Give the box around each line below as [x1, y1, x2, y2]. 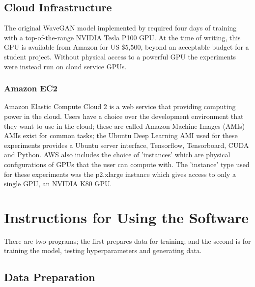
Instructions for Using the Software [4, 207, 249, 227]
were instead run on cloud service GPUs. [4, 61, 127, 71]
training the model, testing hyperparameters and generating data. [4, 245, 202, 256]
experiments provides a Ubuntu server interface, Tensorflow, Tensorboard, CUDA [4, 140, 249, 150]
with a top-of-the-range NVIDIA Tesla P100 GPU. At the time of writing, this [4, 32, 241, 42]
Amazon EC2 [4, 82, 57, 94]
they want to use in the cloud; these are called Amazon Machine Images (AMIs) [4, 120, 245, 131]
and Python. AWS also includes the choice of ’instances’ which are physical [4, 149, 230, 160]
